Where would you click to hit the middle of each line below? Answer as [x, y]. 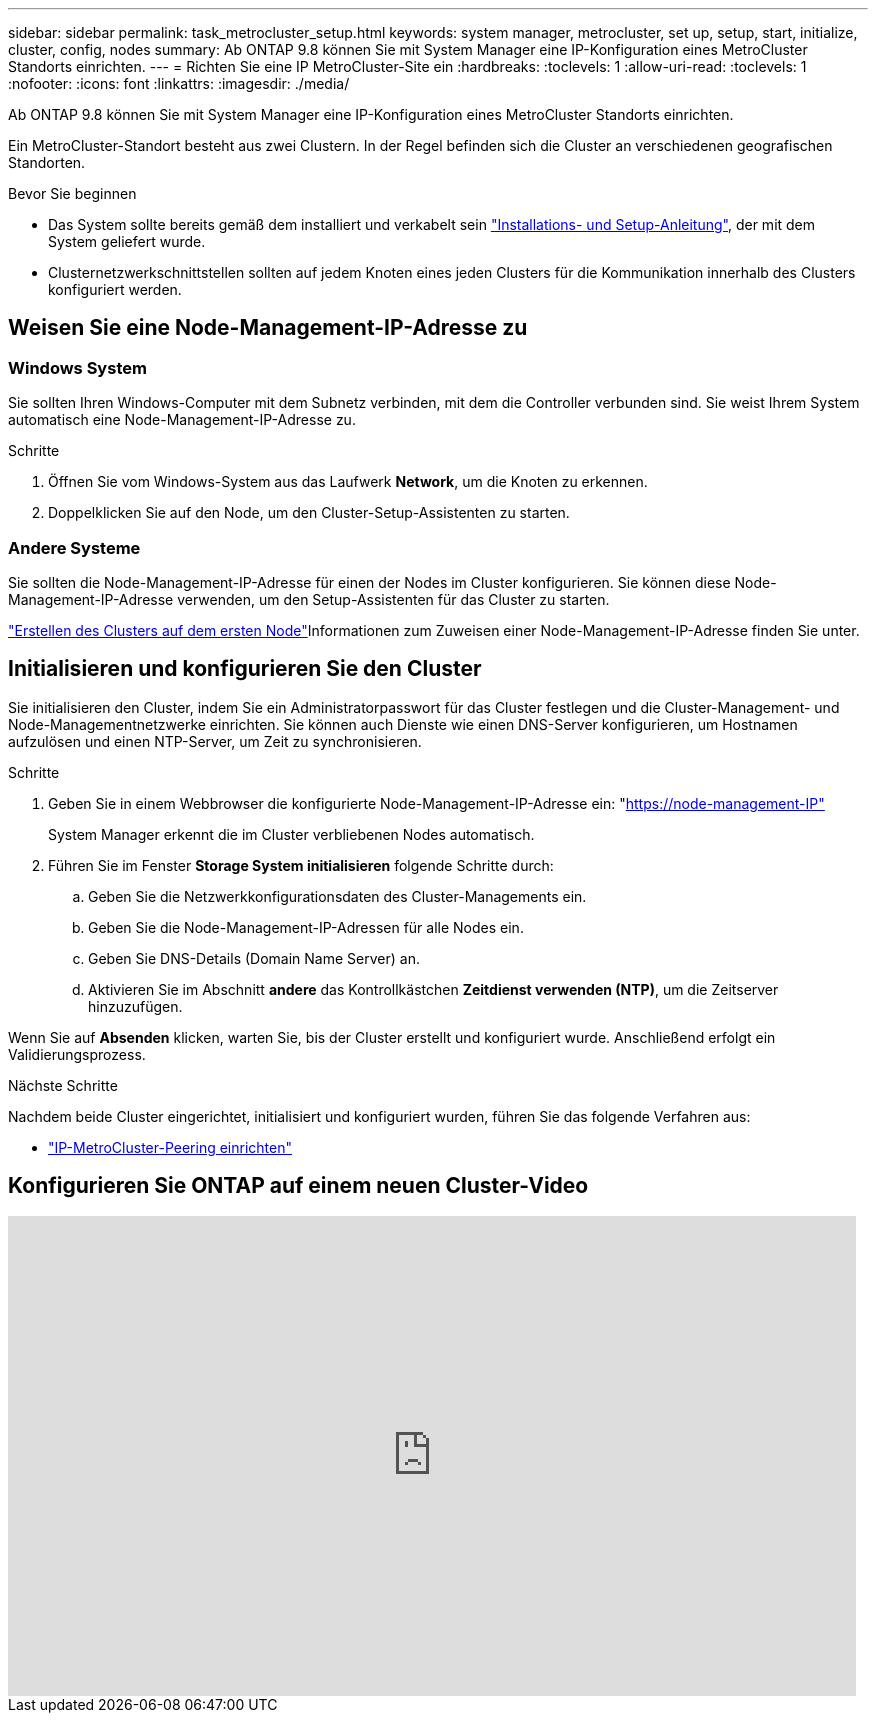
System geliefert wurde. [127, 241]
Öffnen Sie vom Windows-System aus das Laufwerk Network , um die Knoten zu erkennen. [348, 482]
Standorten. [47, 162]
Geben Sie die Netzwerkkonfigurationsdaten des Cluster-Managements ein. [337, 896]
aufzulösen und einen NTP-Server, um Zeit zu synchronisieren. [215, 741]
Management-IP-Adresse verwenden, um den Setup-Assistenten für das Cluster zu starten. [309, 599]
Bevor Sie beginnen [72, 193]
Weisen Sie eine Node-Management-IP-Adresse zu [268, 328]
